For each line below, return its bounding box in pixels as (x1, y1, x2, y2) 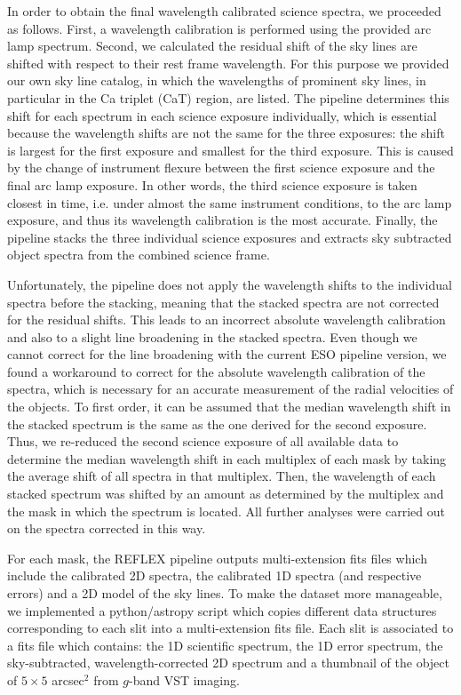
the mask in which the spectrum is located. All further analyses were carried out (7, 501, 445, 520)
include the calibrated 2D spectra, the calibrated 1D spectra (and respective (7, 566, 422, 585)
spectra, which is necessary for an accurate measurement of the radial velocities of (7, 379, 454, 398)
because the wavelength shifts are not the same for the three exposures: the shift (7, 124, 445, 142)
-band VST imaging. (128, 670, 240, 689)
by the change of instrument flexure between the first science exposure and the (7, 158, 435, 177)
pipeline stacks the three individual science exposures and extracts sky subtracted (7, 228, 452, 246)
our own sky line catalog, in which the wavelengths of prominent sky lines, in (7, 71, 426, 90)
